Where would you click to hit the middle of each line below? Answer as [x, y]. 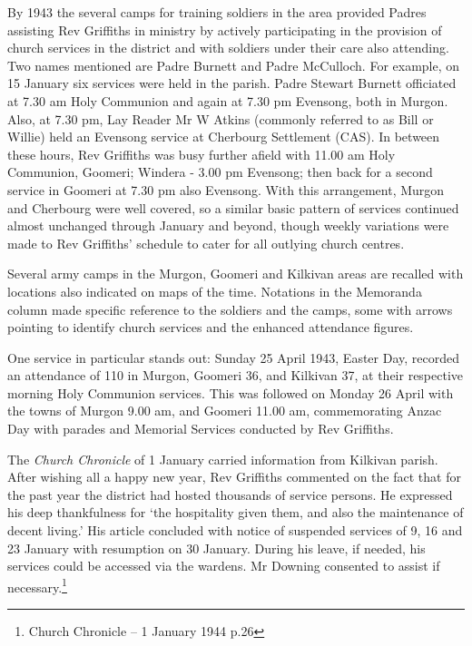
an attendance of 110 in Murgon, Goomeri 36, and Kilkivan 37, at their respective [236, 375]
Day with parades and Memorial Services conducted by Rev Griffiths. [201, 429]
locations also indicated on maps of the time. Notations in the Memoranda [215, 291]
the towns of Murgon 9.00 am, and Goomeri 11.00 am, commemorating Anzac [225, 411]
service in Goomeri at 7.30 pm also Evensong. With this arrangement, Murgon [226, 189]
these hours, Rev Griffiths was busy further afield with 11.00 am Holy [202, 154]
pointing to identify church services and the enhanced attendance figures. [211, 327]
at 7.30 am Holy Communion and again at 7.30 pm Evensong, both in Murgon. [228, 100]
